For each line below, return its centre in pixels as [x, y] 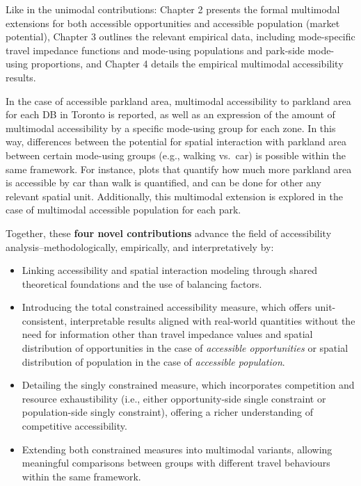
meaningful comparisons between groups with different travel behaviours [176, 463]
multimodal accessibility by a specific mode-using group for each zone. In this [171, 128]
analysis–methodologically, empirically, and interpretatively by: [140, 246]
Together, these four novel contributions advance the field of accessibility [169, 233]
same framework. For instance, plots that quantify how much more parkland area [179, 169]
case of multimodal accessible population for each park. [123, 210]
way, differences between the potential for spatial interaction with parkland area [176, 141]
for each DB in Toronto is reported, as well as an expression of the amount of [170, 114]
